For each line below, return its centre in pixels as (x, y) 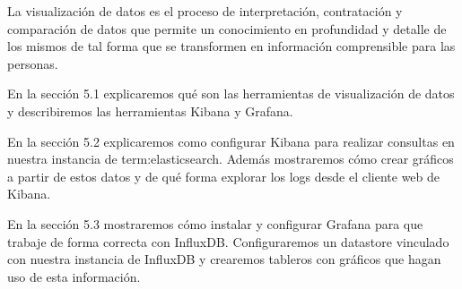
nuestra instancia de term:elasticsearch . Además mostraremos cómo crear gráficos (231, 159)
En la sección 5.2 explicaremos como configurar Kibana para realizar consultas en (231, 141)
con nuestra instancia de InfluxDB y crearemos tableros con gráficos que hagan (224, 259)
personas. (33, 63)
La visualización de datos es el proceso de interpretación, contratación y (205, 11)
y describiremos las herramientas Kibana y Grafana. (150, 110)
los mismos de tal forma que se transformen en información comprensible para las (231, 46)
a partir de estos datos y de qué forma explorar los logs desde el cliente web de (224, 176)
